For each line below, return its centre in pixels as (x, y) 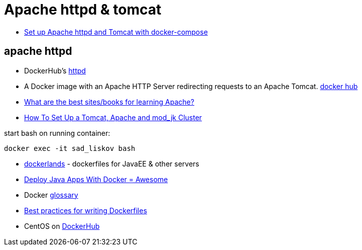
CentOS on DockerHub (62, 226)
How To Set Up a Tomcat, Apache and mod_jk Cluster (113, 117)
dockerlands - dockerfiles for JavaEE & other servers (112, 163)
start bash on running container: (57, 133)
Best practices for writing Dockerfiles (86, 210)
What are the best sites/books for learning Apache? (109, 102)
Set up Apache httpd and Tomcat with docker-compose (116, 32)
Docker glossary (51, 195)
